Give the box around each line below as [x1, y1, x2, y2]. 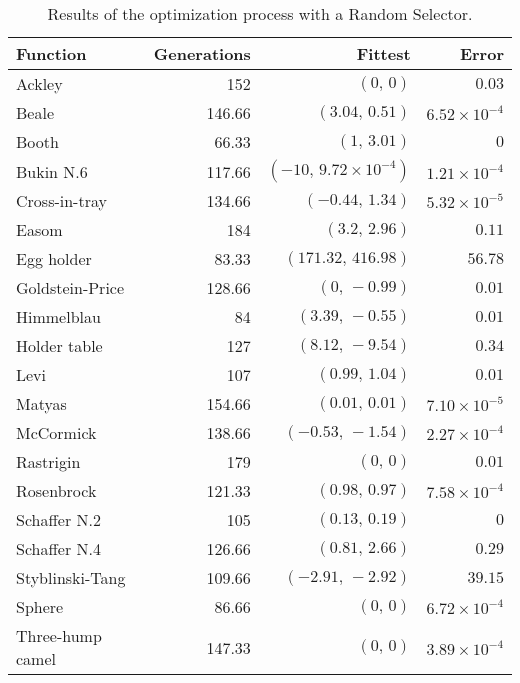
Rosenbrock [16, 479, 97, 502]
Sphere [16, 595, 64, 618]
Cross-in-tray [16, 189, 107, 212]
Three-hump [16, 624, 102, 647]
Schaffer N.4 [16, 537, 101, 560]
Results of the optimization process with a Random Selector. [47, 2, 473, 25]
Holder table [16, 334, 103, 357]
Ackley [16, 72, 63, 95]
